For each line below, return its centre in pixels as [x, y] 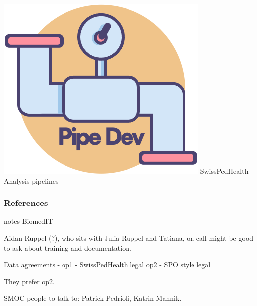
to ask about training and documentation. [68, 248]
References [26, 203]
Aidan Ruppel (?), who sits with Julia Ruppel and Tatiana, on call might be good [129, 238]
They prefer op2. [29, 281]
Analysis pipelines [31, 180]
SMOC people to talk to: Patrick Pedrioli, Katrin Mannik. [93, 298]
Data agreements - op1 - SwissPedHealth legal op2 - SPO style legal [107, 264]
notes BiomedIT [29, 221]
